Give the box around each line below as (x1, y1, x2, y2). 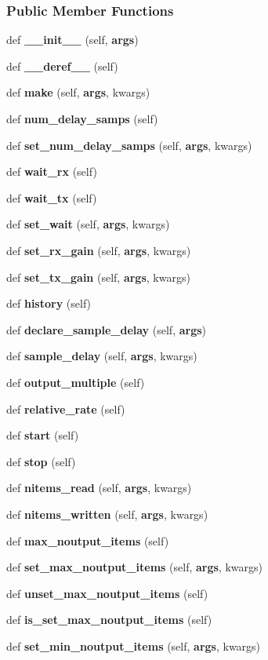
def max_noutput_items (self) (6, 532, 169, 549)
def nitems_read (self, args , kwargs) (6, 480, 192, 496)
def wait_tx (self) (6, 189, 97, 206)
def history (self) (6, 295, 92, 312)
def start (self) (6, 427, 79, 443)
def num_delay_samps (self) (6, 111, 158, 126)
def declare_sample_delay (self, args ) (6, 321, 207, 337)
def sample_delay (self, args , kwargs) (6, 348, 197, 364)
